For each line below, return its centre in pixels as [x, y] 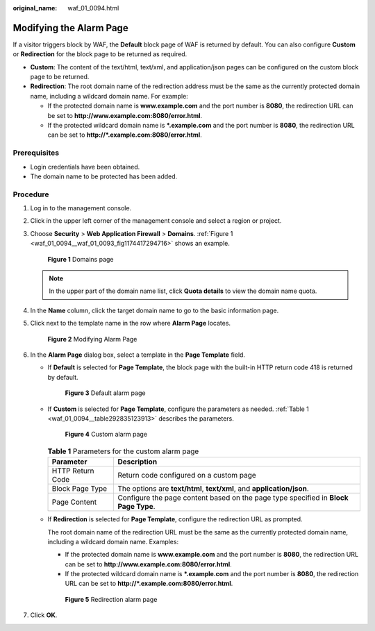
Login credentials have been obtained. [85, 167]
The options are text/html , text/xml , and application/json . [213, 489]
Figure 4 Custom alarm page [106, 435]
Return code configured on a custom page [187, 476]
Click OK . [44, 615]
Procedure [31, 194]
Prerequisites [36, 153]
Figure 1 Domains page [81, 259]
